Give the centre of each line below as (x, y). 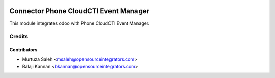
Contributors (23, 50)
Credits (19, 37)
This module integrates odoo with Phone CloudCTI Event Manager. (79, 23)
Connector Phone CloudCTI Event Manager (79, 11)
